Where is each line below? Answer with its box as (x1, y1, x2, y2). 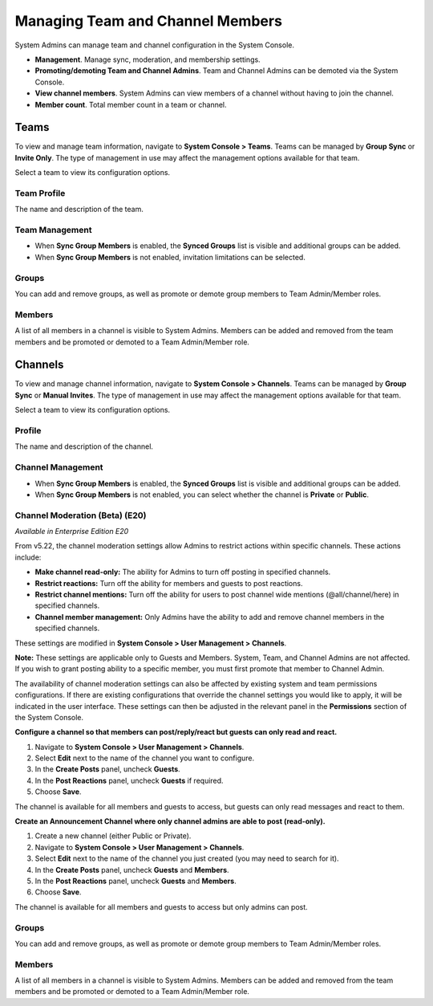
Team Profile (14, 187, 66, 198)
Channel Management (14, 462, 103, 473)
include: (14, 552, 42, 562)
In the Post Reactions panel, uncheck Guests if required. (34, 776, 224, 785)
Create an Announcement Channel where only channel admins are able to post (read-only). (14, 817, 326, 826)
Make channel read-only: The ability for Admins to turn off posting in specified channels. (34, 567, 331, 577)
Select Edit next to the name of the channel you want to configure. (34, 753, 255, 763)
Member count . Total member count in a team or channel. (34, 100, 228, 109)
